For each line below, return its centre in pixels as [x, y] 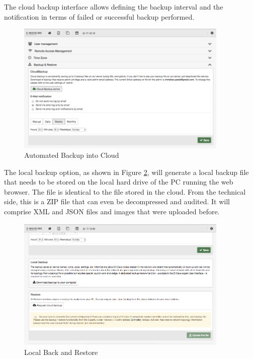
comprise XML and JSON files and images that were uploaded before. [112, 212]
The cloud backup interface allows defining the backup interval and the [114, 7]
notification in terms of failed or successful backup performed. [99, 16]
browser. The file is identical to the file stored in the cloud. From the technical [125, 191]
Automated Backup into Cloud [72, 155]
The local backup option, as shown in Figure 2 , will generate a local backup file [126, 172]
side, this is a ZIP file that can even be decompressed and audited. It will [117, 201]
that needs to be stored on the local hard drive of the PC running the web [119, 182]
